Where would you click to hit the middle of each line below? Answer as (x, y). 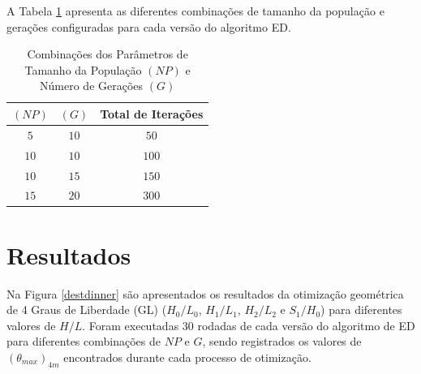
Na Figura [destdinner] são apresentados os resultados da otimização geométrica (205, 293)
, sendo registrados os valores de (282, 341)
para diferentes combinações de (84, 341)
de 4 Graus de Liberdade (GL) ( (87, 310)
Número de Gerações (92, 86)
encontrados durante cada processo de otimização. (187, 357)
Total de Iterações (152, 113)
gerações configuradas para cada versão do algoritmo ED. (149, 26)
